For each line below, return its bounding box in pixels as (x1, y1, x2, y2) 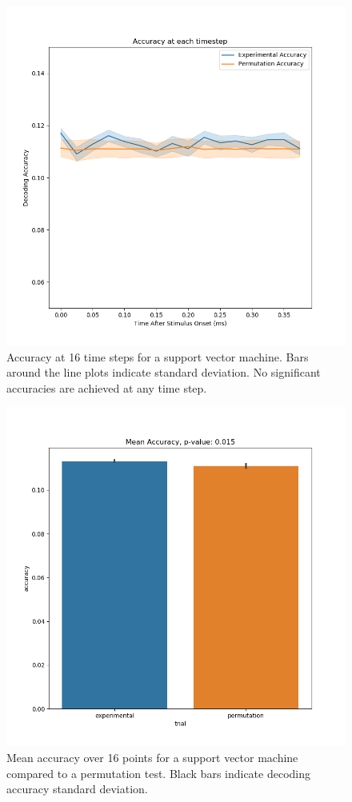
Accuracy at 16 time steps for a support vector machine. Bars (6, 348, 309, 365)
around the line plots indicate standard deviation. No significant (6, 364, 321, 381)
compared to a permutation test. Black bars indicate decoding (6, 764, 311, 781)
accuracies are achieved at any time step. (6, 379, 207, 396)
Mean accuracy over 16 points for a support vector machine (6, 748, 298, 765)
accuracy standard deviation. (6, 780, 148, 797)
